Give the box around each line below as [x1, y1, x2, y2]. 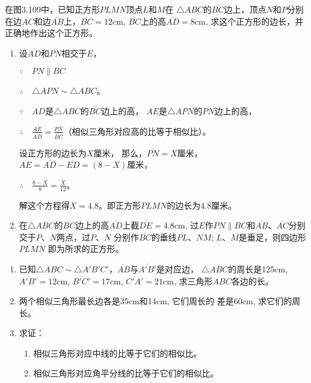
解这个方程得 [19, 198, 70, 211]
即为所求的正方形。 [48, 242, 124, 255]
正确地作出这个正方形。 [5, 26, 97, 39]
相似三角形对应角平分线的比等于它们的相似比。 [33, 367, 219, 379]
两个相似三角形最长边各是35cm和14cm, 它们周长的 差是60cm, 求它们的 [19, 295, 292, 307]
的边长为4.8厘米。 [167, 198, 237, 211]
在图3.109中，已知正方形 [5, 3, 100, 15]
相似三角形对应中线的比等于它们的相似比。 [33, 346, 202, 359]
